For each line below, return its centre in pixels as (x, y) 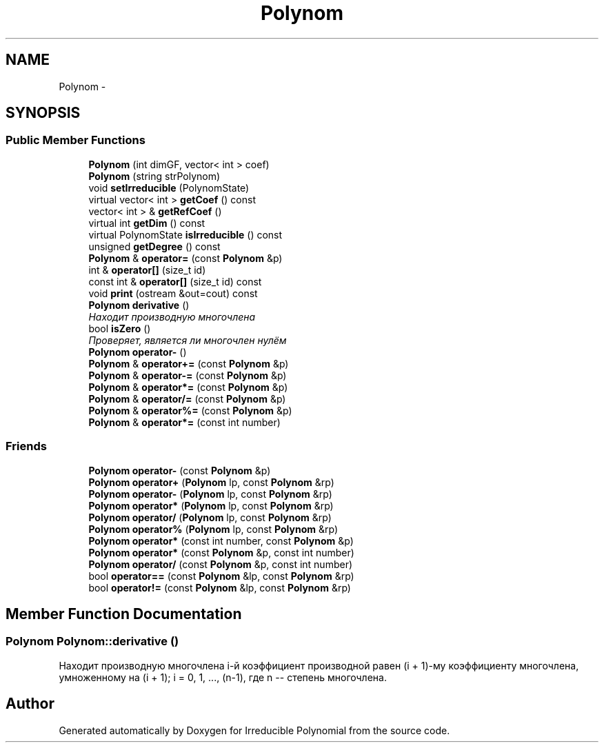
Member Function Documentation (124, 614)
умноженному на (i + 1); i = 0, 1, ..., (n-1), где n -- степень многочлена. (223, 677)
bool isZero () (120, 328)
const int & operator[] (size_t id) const (175, 281)
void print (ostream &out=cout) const (173, 293)
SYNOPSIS (43, 113)
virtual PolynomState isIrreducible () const (185, 234)
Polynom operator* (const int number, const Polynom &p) (221, 540)
